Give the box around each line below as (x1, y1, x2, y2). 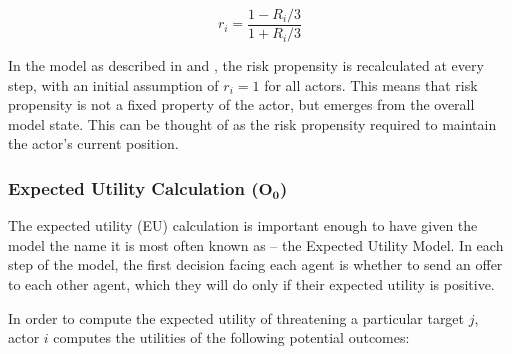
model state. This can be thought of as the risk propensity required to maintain (8, 113, 497, 134)
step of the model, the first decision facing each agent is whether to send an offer (8, 254, 503, 275)
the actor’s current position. (8, 133, 179, 154)
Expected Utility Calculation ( (8, 175, 259, 200)
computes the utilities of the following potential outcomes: (53, 327, 410, 348)
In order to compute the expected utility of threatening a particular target (8, 307, 465, 328)
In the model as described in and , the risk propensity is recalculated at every (8, 55, 484, 76)
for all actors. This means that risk (264, 74, 478, 95)
